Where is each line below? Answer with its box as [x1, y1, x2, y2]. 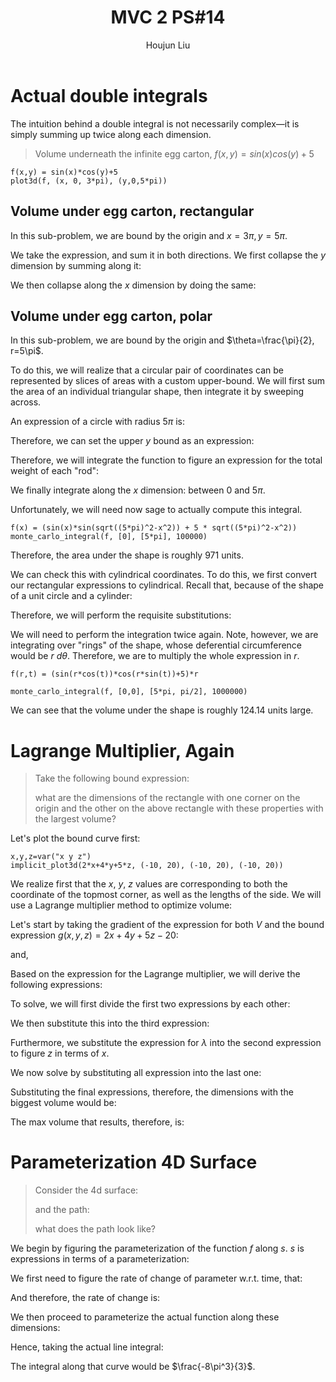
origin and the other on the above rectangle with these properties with [34, 802, 324, 815]
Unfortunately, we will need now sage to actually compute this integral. [10, 504, 303, 516]
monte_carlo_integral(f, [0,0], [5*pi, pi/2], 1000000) [10, 687, 248, 697]
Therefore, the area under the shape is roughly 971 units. [10, 549, 244, 561]
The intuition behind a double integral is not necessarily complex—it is [10, 117, 300, 130]
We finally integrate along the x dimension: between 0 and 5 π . [10, 484, 266, 496]
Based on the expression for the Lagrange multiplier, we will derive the [10, 968, 301, 980]
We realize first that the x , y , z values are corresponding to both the [10, 878, 288, 890]
